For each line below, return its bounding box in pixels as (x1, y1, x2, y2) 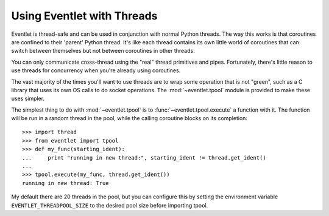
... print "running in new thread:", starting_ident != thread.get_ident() (22, 154, 266, 161)
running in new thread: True (22, 180, 109, 186)
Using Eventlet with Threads (11, 9, 158, 22)
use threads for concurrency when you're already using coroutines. (11, 67, 181, 74)
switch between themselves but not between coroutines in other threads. (11, 47, 195, 55)
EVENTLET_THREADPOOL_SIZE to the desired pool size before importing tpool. (11, 201, 208, 209)
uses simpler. (11, 95, 45, 103)
